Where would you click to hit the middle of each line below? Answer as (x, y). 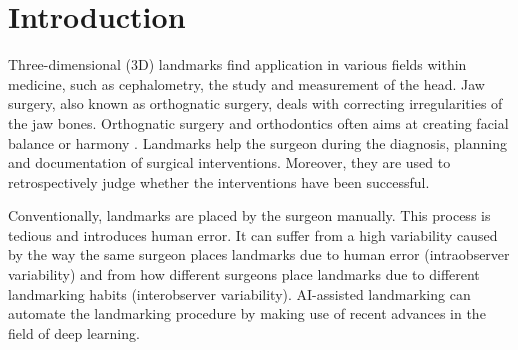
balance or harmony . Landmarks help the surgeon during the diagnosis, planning (257, 142)
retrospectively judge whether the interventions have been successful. (219, 181)
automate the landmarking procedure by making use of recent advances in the (247, 313)
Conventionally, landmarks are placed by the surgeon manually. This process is (249, 215)
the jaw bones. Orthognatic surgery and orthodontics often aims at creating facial (258, 122)
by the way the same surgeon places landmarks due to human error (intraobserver (259, 254)
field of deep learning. (74, 332)
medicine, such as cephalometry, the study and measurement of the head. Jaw (246, 83)
